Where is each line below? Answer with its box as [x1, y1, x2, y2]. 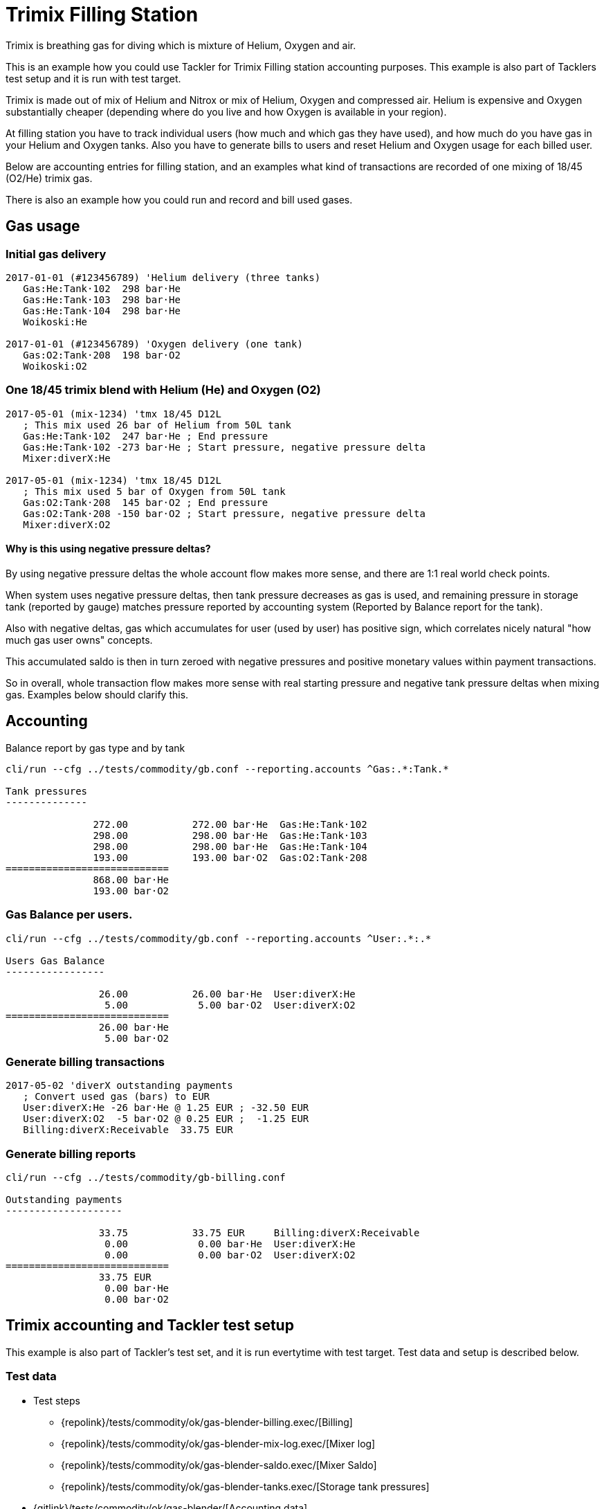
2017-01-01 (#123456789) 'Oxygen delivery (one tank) [6, 338, 303, 350]
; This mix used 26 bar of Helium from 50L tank [23, 419, 292, 431]
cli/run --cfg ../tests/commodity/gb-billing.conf [6, 1172, 286, 1184]
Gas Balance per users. [6, 907, 133, 922]
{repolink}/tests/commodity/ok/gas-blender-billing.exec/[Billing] [61, 1416, 353, 1428]
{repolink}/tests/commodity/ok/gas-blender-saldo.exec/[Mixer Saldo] [61, 1458, 377, 1471]
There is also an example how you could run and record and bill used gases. [6, 193, 353, 206]
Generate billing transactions [6, 1054, 165, 1069]
